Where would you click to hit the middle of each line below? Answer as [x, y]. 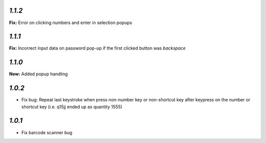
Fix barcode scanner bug [47, 132]
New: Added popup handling [38, 74]
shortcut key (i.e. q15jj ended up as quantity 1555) [72, 107]
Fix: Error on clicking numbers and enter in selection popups [71, 23]
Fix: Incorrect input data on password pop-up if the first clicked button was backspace [97, 48]
